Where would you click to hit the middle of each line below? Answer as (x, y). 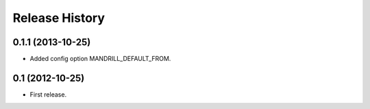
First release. (48, 94)
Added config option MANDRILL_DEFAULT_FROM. (100, 59)
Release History (59, 18)
